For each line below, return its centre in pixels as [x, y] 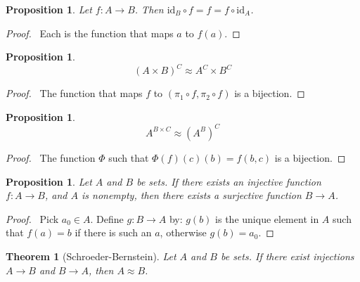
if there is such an [113, 232]
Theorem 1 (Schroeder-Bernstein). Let [91, 256]
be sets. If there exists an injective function [229, 181]
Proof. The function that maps [74, 93]
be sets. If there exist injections [287, 256]
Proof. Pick [32, 218]
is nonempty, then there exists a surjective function [191, 195]
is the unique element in [267, 218]
